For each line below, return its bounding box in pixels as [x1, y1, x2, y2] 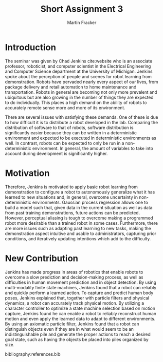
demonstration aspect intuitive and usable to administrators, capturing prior [5, 231, 157, 236]
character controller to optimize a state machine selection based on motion [5, 305, 156, 311]
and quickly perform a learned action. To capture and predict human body [5, 290, 154, 296]
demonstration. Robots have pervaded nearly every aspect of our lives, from [5, 79, 158, 85]
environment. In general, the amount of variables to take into [32, 145, 153, 151]
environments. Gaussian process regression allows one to [32, 199, 148, 205]
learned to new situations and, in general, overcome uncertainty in [5, 194, 138, 200]
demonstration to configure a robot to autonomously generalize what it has [5, 189, 155, 195]
